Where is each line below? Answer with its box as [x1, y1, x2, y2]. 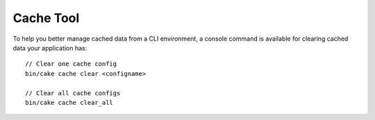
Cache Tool [12, 10, 80, 26]
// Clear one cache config [25, 60, 117, 68]
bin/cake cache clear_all [25, 99, 114, 106]
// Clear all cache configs [25, 89, 121, 97]
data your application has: [12, 43, 87, 52]
